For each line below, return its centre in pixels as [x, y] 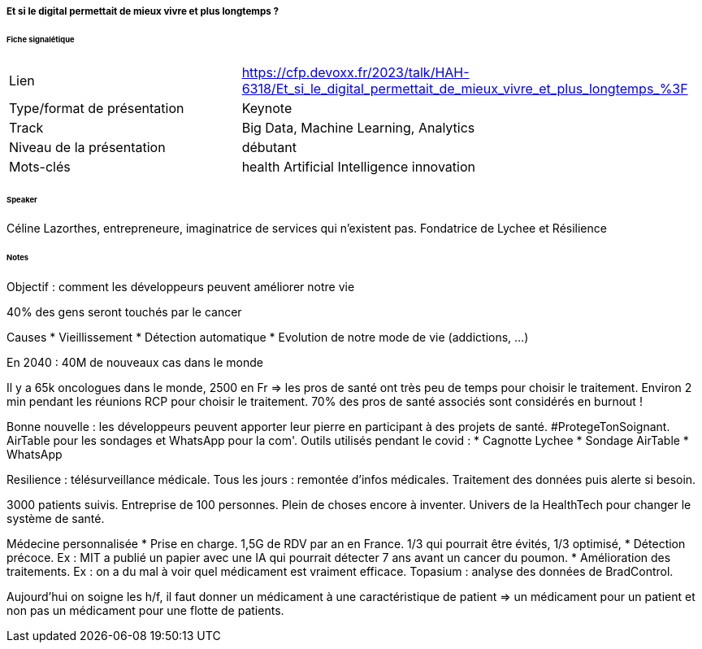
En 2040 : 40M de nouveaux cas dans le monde [135, 363]
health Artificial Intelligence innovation [358, 166]
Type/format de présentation [97, 108]
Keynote [267, 108]
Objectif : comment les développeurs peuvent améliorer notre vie [181, 287]
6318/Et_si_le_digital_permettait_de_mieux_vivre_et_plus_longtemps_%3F [465, 88]
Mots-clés [40, 166]
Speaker [22, 199]
